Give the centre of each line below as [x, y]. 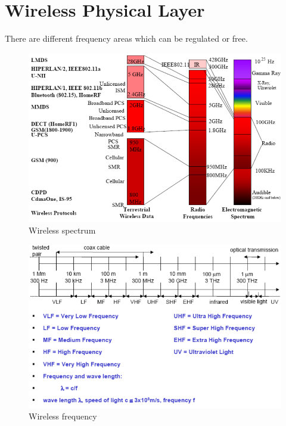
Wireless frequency [63, 416]
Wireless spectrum [62, 230]
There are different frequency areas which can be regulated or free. [126, 38]
